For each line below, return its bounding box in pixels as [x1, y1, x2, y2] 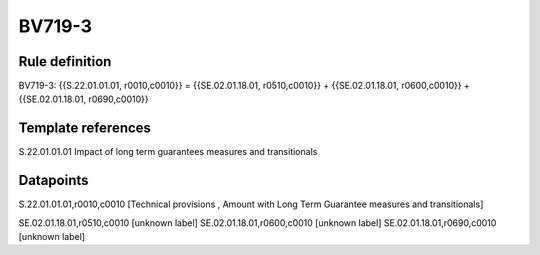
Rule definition [18, 53, 112, 70]
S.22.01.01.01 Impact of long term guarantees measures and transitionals [18, 146, 318, 158]
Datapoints [18, 172, 89, 189]
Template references [18, 120, 152, 137]
